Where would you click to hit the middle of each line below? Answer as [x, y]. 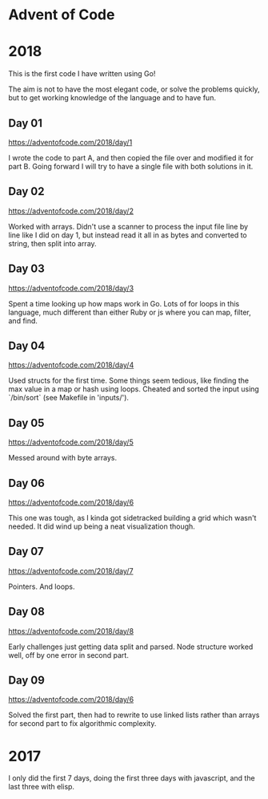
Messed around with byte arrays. [63, 458]
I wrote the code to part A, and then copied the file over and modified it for [131, 157]
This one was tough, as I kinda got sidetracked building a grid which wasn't [132, 518]
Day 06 [27, 483]
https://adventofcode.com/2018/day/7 [71, 570]
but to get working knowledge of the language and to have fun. [112, 98]
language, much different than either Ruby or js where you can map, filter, [130, 312]
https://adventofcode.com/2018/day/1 [70, 142]
